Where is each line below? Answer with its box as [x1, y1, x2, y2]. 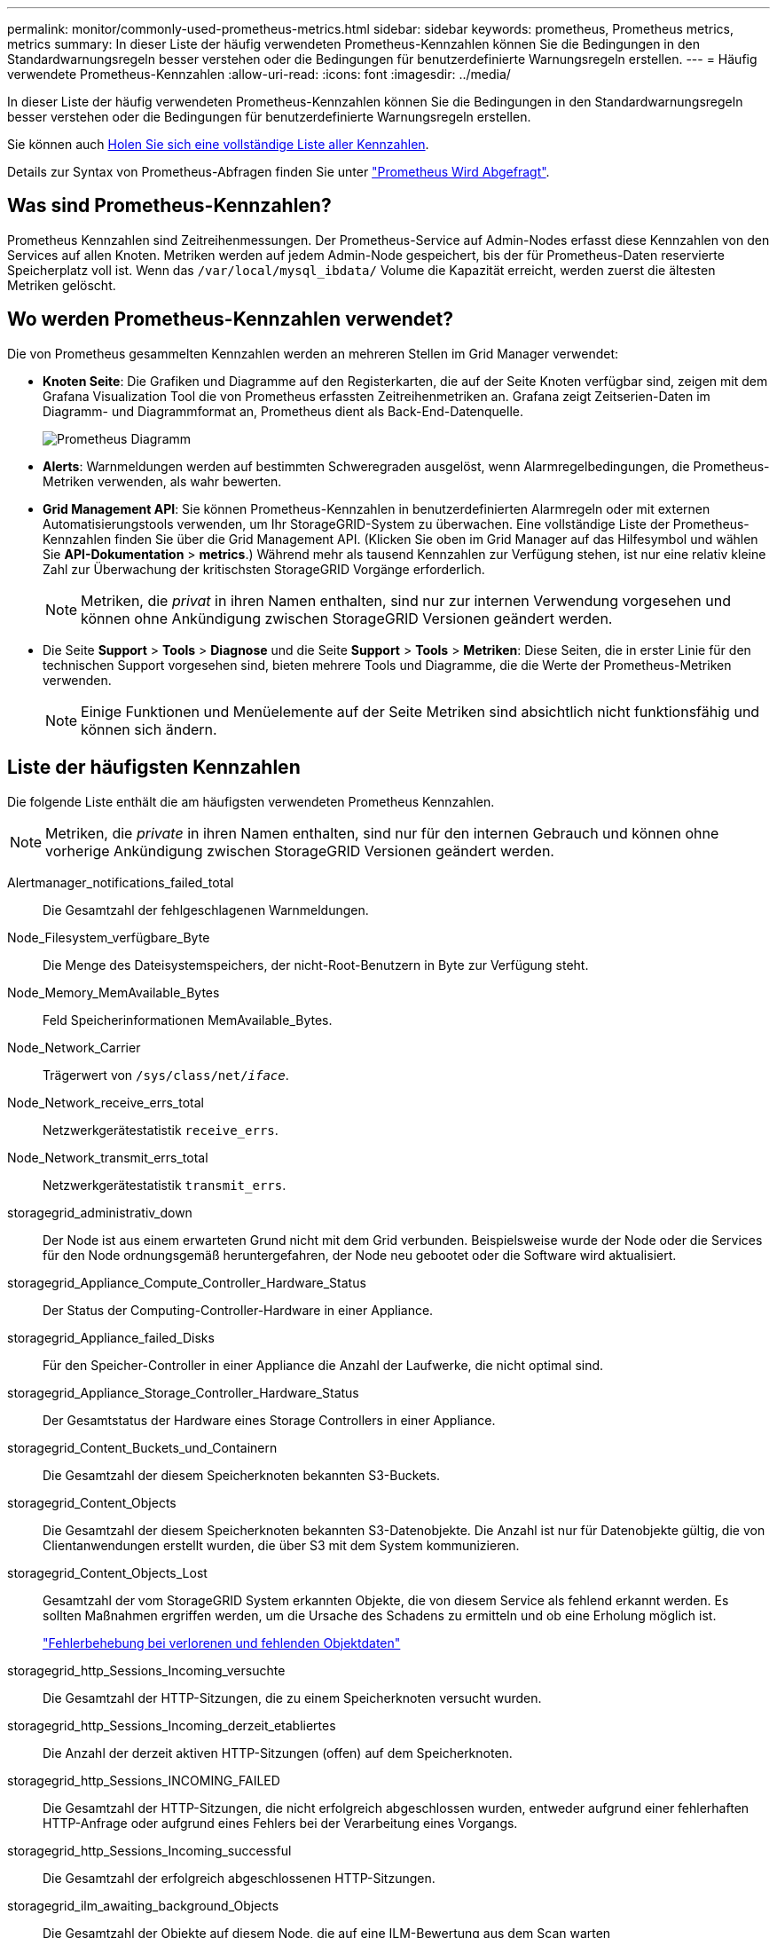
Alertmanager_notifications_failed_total [7, 874, 234, 890]
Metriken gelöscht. [7, 277, 116, 293]
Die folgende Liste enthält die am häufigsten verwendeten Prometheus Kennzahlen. [7, 793, 495, 809]
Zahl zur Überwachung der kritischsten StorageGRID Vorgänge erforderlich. [43, 561, 485, 577]
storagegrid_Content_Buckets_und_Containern [7, 1439, 278, 1455]
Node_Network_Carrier [7, 1039, 141, 1055]
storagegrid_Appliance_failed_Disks [7, 1329, 215, 1345]
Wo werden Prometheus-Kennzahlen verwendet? [7, 308, 453, 331]
